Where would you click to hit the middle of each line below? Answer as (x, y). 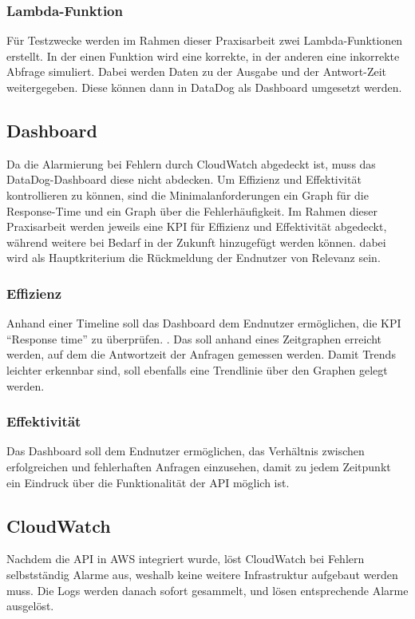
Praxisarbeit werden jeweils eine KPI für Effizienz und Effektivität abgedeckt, (197, 226)
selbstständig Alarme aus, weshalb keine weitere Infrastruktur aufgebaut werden (202, 574)
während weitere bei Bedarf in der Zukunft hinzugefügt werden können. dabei (196, 242)
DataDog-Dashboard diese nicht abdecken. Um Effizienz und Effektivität (184, 179)
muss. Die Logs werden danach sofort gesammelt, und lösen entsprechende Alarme (207, 590)
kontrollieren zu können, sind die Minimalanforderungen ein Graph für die (188, 194)
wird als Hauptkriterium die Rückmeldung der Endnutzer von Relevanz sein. (194, 258)
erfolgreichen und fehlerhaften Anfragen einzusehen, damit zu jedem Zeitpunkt (199, 466)
